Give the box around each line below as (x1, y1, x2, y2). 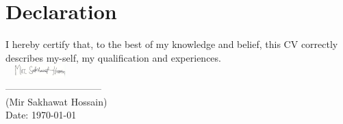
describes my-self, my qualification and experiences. (5, 50, 221, 64)
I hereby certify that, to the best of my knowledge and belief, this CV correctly (5, 37, 338, 51)
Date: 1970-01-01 (5, 108, 77, 122)
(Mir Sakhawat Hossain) (5, 94, 107, 108)
